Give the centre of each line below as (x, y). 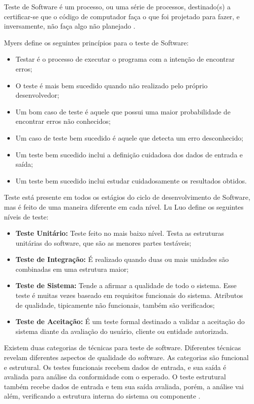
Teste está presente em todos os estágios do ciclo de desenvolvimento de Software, (127, 197)
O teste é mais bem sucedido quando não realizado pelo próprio (111, 85)
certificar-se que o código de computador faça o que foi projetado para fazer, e (122, 16)
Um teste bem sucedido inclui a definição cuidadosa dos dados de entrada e (129, 154)
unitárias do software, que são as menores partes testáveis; (103, 242)
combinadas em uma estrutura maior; (72, 269)
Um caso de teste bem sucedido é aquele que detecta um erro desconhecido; (129, 137)
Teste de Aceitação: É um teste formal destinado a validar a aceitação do (130, 321)
